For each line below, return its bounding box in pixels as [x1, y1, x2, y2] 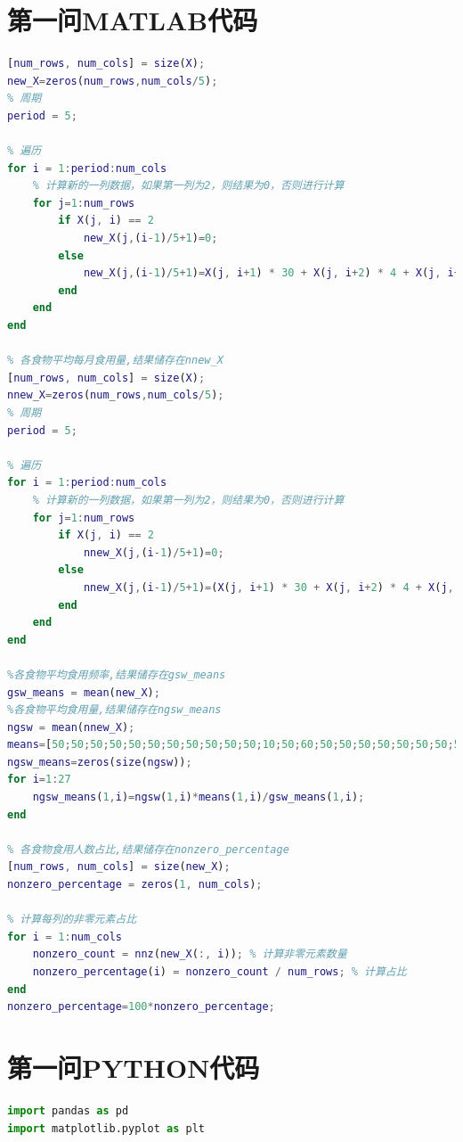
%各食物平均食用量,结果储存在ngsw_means [7, 703, 222, 717]
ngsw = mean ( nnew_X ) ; [7, 720, 135, 734]
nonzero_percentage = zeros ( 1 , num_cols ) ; [7, 878, 263, 891]
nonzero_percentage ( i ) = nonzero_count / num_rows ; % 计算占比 [32, 965, 407, 978]
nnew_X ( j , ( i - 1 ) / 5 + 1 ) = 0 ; [83, 546, 224, 559]
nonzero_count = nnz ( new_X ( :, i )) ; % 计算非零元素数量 [32, 948, 347, 961]
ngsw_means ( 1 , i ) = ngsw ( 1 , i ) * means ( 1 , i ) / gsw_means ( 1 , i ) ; [32, 791, 365, 804]
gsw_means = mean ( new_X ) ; [7, 686, 160, 699]
